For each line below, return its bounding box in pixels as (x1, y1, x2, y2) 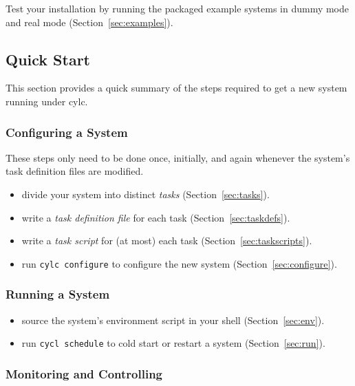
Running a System (6, 286, 110, 303)
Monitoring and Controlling (6, 365, 162, 382)
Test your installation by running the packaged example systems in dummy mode (6, 1, 349, 15)
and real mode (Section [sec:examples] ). (6, 14, 173, 29)
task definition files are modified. (6, 164, 144, 178)
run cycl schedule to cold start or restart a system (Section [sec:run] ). (21, 336, 325, 350)
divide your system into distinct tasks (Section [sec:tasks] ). (21, 186, 270, 201)
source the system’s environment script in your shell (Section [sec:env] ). (21, 312, 325, 327)
